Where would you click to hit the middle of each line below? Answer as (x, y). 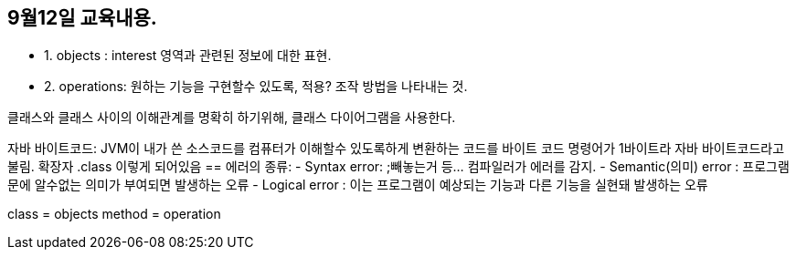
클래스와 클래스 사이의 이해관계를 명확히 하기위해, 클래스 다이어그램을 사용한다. (232, 118)
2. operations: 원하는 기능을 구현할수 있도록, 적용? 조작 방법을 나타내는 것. (256, 87)
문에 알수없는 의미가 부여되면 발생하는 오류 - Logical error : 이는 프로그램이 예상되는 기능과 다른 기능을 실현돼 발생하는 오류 (358, 185)
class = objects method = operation (114, 214)
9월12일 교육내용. (82, 18)
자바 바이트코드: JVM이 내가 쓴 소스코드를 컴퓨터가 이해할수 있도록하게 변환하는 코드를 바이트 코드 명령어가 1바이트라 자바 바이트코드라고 (396, 149)
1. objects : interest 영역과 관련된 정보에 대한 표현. (188, 56)
